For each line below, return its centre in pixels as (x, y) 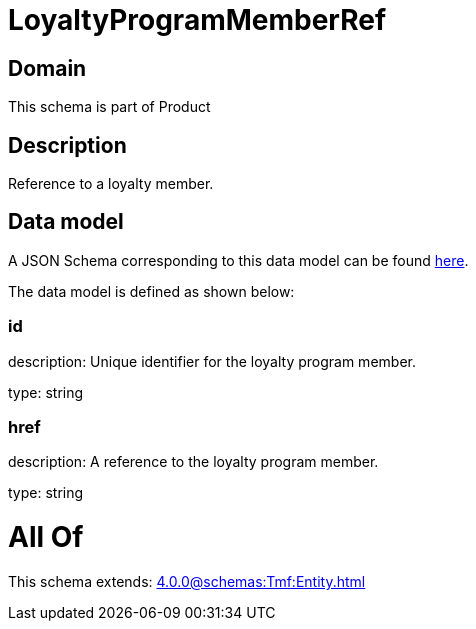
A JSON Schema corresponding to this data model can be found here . (238, 260)
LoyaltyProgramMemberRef (197, 20)
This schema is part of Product (109, 107)
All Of (46, 537)
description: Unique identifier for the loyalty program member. (212, 361)
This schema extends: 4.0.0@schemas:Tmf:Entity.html (187, 581)
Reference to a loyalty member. (111, 184)
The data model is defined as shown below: (151, 291)
